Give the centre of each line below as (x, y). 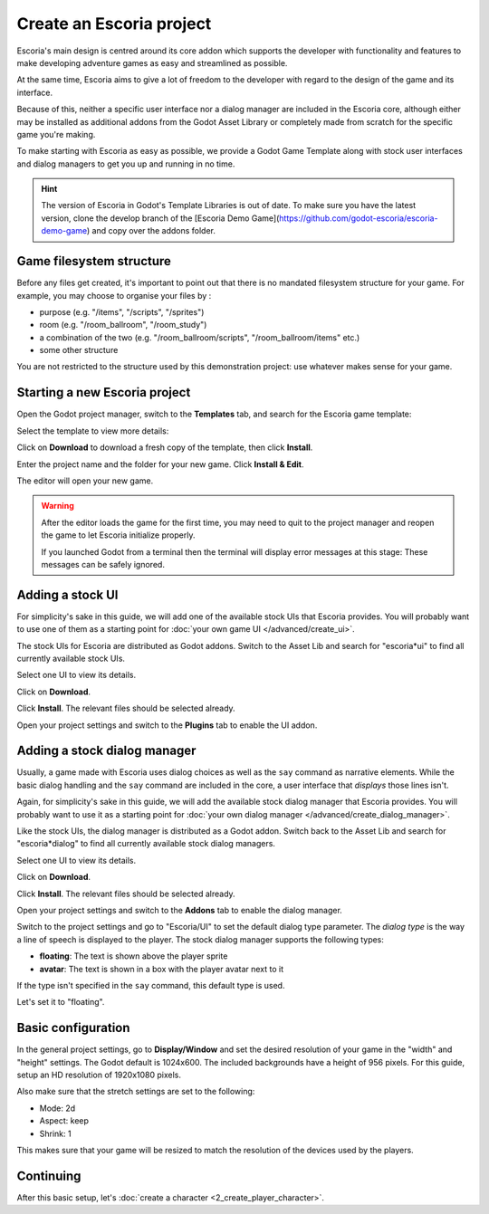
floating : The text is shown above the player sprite (134, 956)
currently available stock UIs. (71, 658)
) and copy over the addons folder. (151, 231)
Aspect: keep (64, 1121)
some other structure (79, 350)
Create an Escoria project (114, 24)
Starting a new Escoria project (104, 392)
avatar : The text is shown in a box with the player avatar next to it (162, 969)
